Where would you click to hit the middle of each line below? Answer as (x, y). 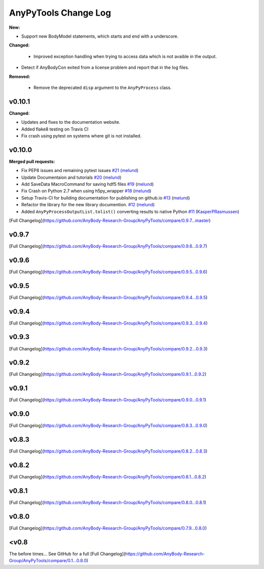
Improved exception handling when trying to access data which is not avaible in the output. (125, 56)
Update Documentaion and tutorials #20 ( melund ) (71, 177)
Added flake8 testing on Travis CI (55, 129)
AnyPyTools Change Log (60, 13)
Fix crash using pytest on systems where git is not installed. (81, 136)
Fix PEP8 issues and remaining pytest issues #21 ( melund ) (80, 171)
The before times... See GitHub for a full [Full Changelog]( (67, 554)
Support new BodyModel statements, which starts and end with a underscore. (100, 36)
